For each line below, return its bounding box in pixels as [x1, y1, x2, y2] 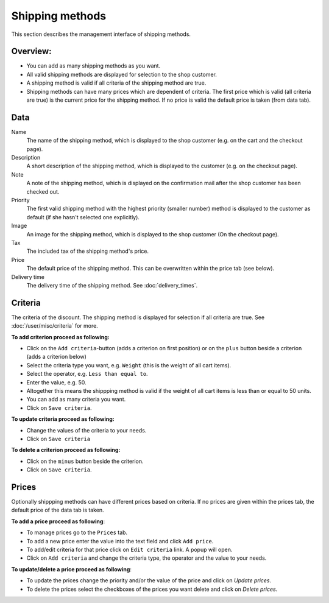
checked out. [26, 188, 60, 195]
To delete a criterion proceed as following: [11, 446, 121, 454]
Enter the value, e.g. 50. [26, 378, 87, 386]
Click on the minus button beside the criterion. [26, 457, 144, 465]
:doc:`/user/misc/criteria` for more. [11, 322, 99, 330]
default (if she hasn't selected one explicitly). [26, 213, 140, 220]
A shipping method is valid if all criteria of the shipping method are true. [26, 79, 207, 86]
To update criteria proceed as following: [11, 415, 115, 423]
